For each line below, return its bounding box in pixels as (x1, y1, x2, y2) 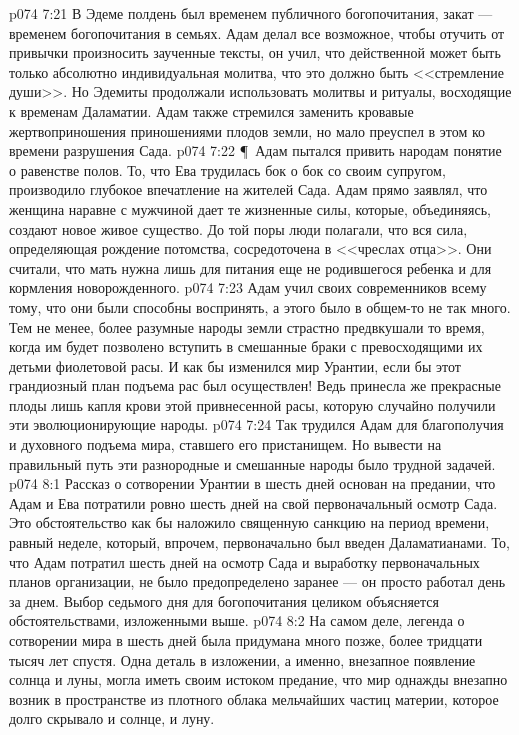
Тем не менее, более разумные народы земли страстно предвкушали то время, (9, 316, 485, 337)
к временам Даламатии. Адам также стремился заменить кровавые (9, 100, 414, 121)
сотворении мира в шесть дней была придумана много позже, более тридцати (9, 630, 483, 650)
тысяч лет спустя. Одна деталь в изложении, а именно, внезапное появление (9, 649, 476, 670)
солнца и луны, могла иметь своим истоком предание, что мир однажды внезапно (9, 669, 508, 690)
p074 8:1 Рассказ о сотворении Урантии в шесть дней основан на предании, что (9, 473, 496, 494)
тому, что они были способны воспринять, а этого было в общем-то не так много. (9, 296, 511, 317)
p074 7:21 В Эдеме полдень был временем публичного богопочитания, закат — (9, 3, 493, 23)
